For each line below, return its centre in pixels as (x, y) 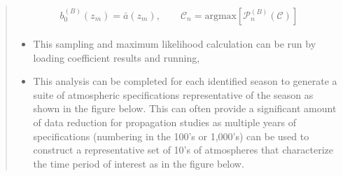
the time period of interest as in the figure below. (139, 163)
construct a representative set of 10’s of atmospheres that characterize (183, 150)
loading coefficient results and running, (117, 57)
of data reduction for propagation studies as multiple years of (164, 122)
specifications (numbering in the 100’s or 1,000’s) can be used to (171, 136)
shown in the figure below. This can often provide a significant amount (185, 108)
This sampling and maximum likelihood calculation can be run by (175, 44)
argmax (220, 16)
